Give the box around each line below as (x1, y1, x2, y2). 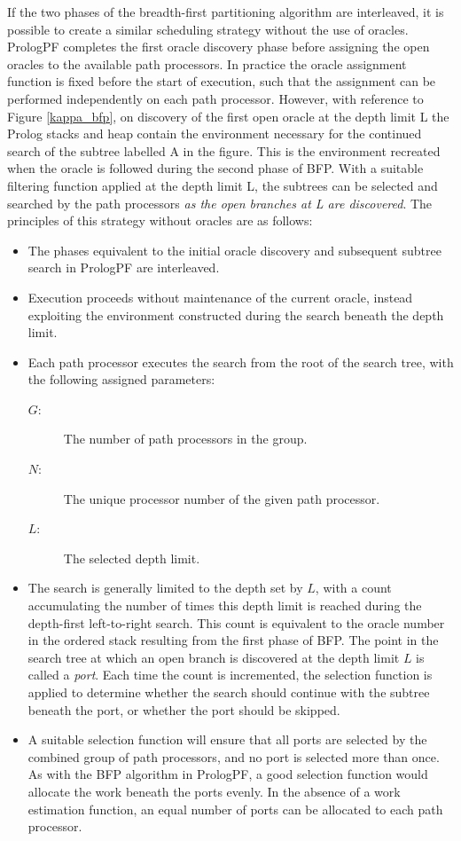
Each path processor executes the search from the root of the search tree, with (27, 352, 454, 371)
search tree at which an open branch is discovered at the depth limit (27, 648, 400, 666)
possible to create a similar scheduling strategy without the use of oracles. (7, 20, 409, 38)
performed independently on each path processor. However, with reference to (7, 89, 424, 107)
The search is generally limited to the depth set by (27, 578, 303, 597)
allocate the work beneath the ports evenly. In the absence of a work (27, 782, 401, 800)
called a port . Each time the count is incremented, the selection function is (27, 665, 433, 684)
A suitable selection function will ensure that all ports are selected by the (27, 730, 427, 749)
